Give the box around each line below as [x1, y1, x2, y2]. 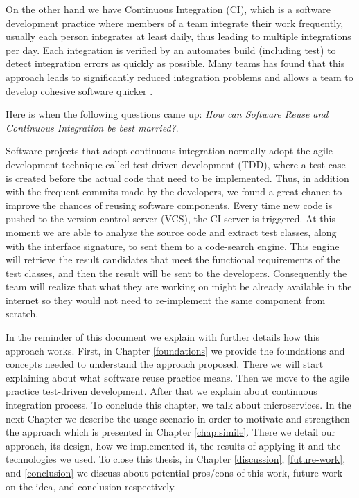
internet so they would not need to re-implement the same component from [6, 292, 326, 307]
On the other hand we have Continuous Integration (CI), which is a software [6, 2, 331, 16]
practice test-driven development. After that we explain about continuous [6, 384, 317, 398]
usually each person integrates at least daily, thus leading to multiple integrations [6, 29, 351, 44]
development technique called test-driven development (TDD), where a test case [6, 157, 346, 171]
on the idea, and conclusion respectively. [6, 479, 177, 493]
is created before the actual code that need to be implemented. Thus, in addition [6, 170, 349, 185]
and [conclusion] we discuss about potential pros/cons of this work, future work [6, 465, 343, 479]
